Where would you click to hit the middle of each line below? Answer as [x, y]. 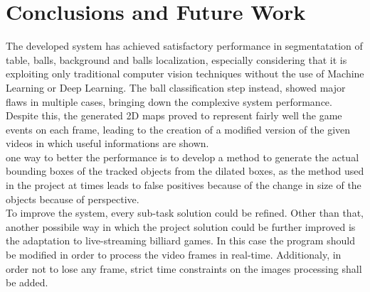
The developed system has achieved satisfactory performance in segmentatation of [184, 46]
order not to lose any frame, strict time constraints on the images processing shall [184, 268]
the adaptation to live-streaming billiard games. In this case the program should [180, 240]
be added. [27, 282]
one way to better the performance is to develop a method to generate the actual [183, 157]
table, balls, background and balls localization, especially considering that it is [176, 59]
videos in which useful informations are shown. [107, 143]
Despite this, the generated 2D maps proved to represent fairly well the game [174, 115]
